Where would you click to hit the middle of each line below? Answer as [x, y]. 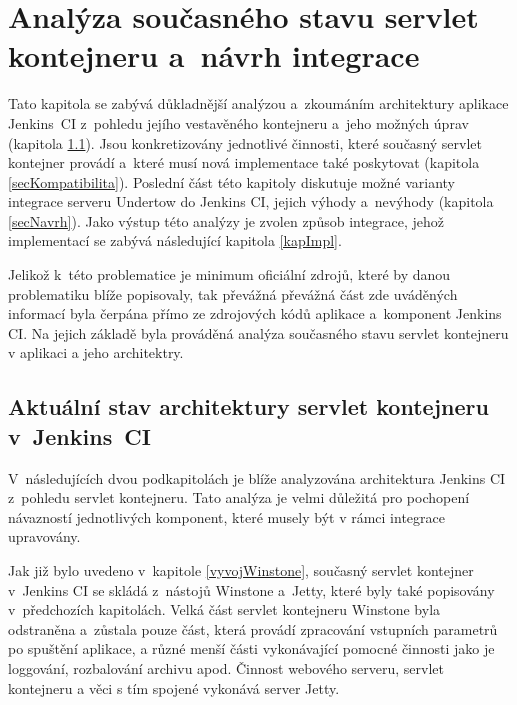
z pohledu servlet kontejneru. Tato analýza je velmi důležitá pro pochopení [239, 497]
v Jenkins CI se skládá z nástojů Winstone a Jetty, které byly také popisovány [251, 589]
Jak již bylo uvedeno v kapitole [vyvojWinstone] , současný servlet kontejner [241, 570]
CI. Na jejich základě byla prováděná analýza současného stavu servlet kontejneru [258, 332]
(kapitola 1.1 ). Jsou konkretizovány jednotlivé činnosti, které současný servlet [245, 142]
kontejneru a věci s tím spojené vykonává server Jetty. [174, 687]
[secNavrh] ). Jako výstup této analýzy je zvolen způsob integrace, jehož [226, 220]
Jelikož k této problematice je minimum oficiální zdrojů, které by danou [229, 274]
